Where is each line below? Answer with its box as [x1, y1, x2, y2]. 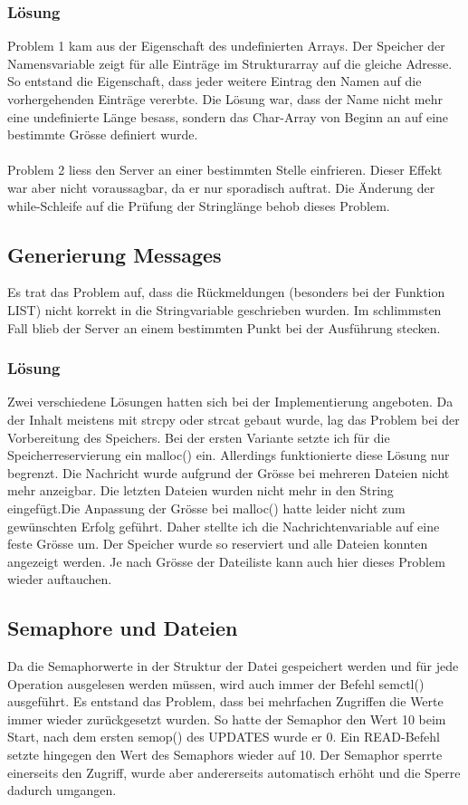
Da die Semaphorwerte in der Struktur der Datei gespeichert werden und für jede [7, 656, 459, 676]
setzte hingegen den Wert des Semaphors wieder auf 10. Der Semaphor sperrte [7, 745, 443, 764]
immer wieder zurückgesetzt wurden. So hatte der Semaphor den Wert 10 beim [7, 709, 446, 728]
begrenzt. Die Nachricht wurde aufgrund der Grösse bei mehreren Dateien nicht [7, 463, 450, 482]
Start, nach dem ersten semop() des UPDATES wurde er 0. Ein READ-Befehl [7, 727, 440, 746]
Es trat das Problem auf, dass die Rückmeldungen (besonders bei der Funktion [7, 283, 445, 302]
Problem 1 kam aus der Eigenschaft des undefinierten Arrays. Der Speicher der [7, 36, 445, 55]
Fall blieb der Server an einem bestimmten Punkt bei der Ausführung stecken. [7, 318, 441, 337]
